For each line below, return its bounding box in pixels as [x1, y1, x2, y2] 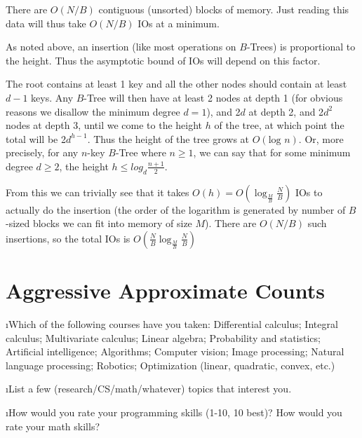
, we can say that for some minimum [193, 145, 351, 160]
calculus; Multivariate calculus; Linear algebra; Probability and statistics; [6, 330, 321, 345]
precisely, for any [6, 145, 79, 160]
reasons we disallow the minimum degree [6, 104, 180, 118]
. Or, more [298, 131, 344, 146]
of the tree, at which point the [214, 118, 344, 132]
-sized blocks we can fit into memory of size [6, 216, 192, 231]
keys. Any [31, 90, 74, 104]
